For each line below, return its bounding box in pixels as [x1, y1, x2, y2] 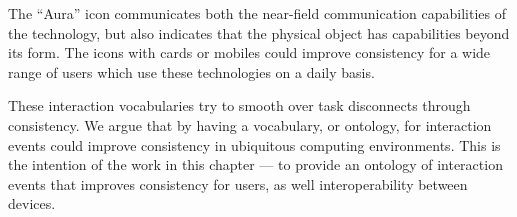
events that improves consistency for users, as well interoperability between [8, 173, 468, 194]
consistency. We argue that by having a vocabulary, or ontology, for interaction [8, 114, 492, 135]
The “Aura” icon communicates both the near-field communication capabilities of [8, 3, 506, 23]
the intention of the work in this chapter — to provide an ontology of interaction [8, 154, 503, 175]
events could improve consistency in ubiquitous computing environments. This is [8, 134, 501, 155]
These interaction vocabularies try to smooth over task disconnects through [8, 95, 471, 116]
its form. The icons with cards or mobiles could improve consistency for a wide [8, 42, 491, 63]
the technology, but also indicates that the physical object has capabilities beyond [8, 22, 510, 43]
